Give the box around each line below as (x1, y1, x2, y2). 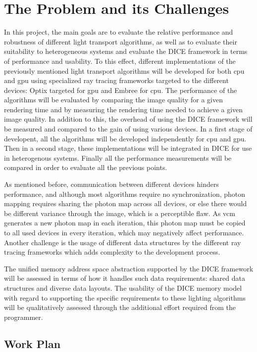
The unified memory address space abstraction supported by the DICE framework (4, 263, 254, 273)
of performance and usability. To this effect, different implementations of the (4, 55, 236, 66)
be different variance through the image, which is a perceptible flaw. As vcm (4, 208, 235, 218)
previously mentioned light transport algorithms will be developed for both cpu (4, 65, 245, 76)
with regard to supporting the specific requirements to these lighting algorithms (4, 292, 246, 303)
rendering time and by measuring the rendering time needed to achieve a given (4, 104, 243, 114)
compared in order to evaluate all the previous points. (4, 162, 167, 173)
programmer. (4, 311, 43, 322)
